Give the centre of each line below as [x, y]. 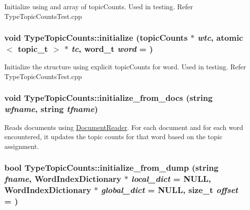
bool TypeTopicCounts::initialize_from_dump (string [111, 168]
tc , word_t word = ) [112, 49]
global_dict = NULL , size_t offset [170, 190]
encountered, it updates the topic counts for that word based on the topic [114, 137]
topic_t [33, 49]
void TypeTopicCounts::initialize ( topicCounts [96, 38]
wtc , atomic [220, 38]
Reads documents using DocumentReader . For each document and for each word [124, 127]
